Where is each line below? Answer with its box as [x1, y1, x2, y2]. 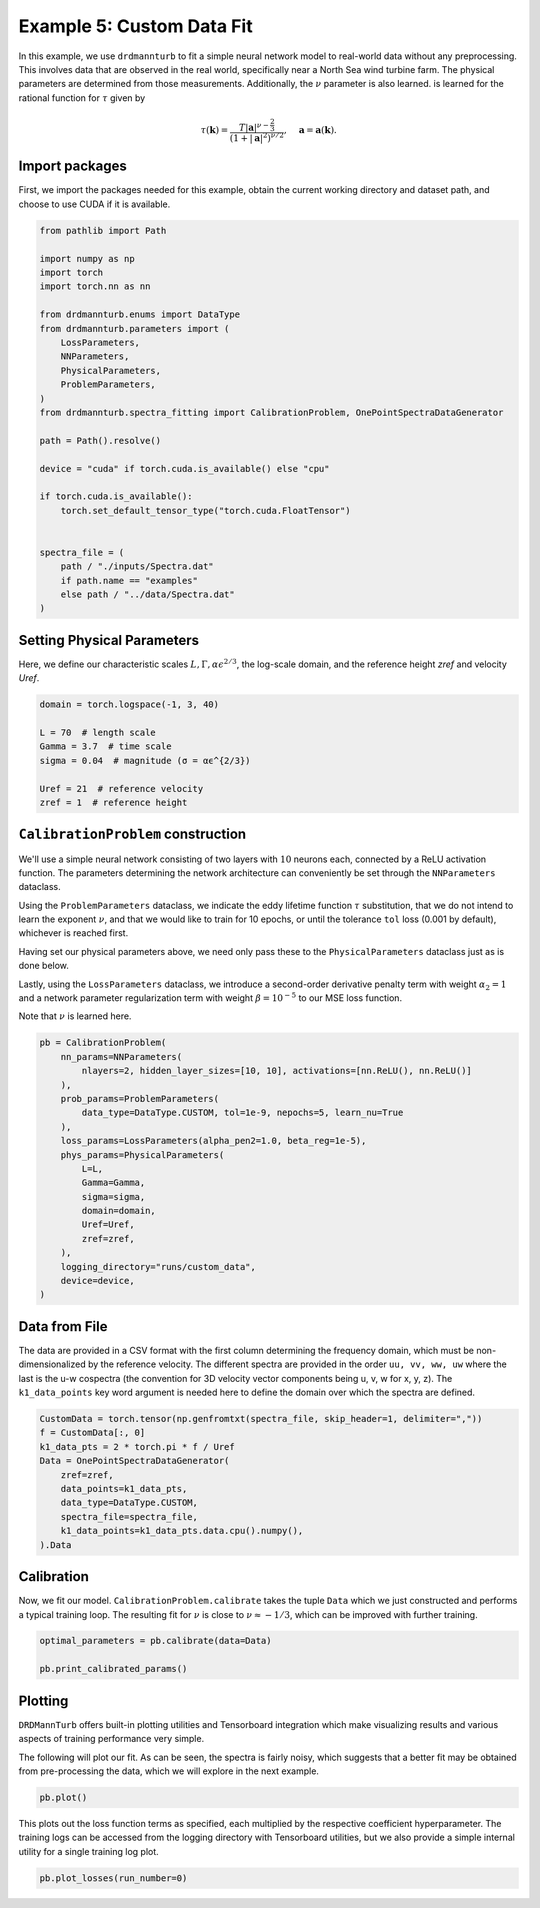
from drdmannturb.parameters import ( [39, 323, 230, 334]
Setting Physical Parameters [18, 631, 200, 649]
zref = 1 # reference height [39, 797, 188, 809]
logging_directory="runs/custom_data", [60, 1261, 257, 1272]
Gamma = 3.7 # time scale [39, 741, 172, 752]
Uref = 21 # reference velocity [39, 783, 204, 794]
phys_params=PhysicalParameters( [60, 1149, 225, 1160]
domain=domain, [81, 1205, 157, 1217]
